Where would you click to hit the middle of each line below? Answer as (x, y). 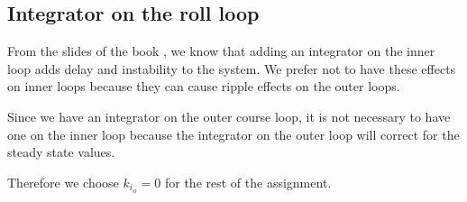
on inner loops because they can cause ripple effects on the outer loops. (204, 86)
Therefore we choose (63, 182)
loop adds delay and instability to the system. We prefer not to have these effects (232, 68)
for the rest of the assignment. (248, 182)
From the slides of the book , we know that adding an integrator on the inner (221, 51)
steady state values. (61, 152)
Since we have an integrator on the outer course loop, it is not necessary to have (229, 116)
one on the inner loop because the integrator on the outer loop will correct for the (233, 134)
